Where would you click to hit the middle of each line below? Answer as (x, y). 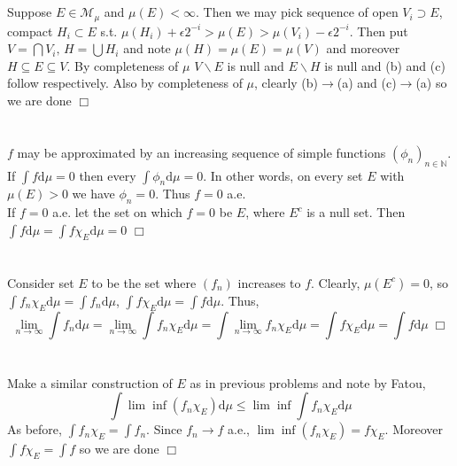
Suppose (30, 12)
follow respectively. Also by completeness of (125, 83)
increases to (269, 282)
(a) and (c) (367, 83)
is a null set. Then (356, 212)
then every (108, 175)
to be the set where (144, 282)
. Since (164, 429)
